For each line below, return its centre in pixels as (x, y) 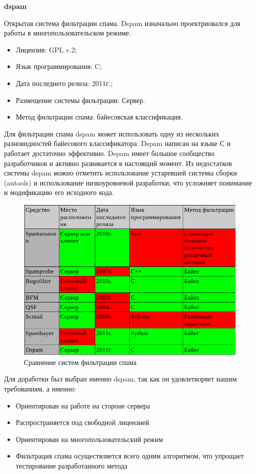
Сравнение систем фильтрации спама (80, 362)
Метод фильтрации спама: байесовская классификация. (99, 117)
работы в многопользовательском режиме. (68, 33)
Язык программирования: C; (59, 66)
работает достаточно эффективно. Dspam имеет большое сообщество (109, 153)
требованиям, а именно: (40, 388)
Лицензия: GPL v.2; (46, 49)
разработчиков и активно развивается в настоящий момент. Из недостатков (118, 163)
